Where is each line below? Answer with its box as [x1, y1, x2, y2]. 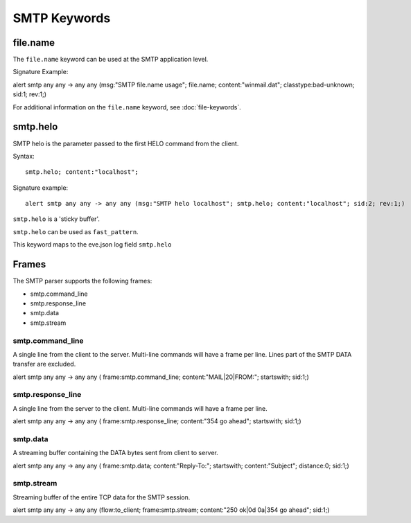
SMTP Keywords [12, 10, 111, 26]
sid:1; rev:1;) [12, 90, 47, 98]
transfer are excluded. [12, 360, 76, 369]
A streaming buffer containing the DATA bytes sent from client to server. [12, 449, 218, 457]
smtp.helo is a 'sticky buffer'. [12, 215, 100, 223]
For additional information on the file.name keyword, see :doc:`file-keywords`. [12, 103, 242, 111]
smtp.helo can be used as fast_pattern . [12, 227, 139, 236]
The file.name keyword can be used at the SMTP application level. [12, 55, 209, 64]
